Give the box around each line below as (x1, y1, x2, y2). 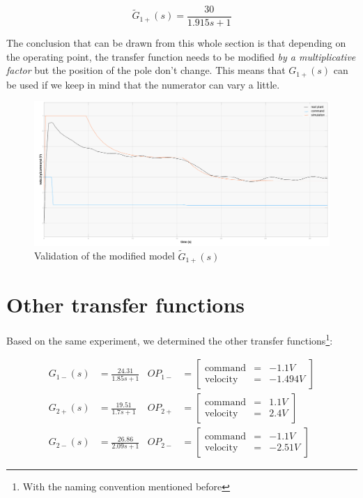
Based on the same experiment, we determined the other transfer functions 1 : (6, 331, 333, 347)
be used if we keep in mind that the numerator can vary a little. (6, 77, 280, 91)
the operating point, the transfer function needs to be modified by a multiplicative (6, 49, 356, 63)
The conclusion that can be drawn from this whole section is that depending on (6, 36, 346, 50)
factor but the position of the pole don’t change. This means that (6, 63, 286, 77)
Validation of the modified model (34, 248, 175, 263)
